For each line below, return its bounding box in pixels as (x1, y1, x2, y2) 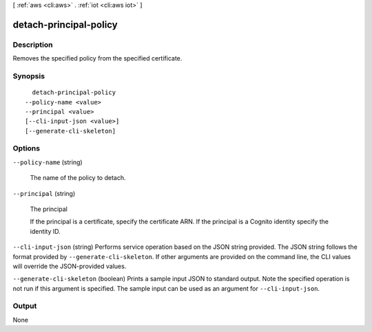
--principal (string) (12, 189, 76, 197)
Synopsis (12, 71, 45, 80)
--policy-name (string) (12, 158, 83, 166)
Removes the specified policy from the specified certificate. (12, 54, 183, 63)
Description (12, 40, 53, 49)
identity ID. (30, 227, 61, 235)
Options (12, 144, 41, 153)
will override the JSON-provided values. (12, 262, 127, 270)
